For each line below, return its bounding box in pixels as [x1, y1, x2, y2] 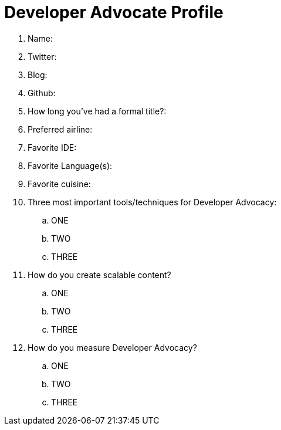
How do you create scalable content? [28, 269, 171, 280]
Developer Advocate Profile [4, 2, 224, 22]
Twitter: [28, 51, 57, 62]
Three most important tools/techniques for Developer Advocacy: [28, 197, 277, 207]
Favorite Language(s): [28, 160, 113, 171]
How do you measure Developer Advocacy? [28, 342, 197, 353]
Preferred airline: [28, 124, 93, 134]
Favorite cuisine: [28, 178, 91, 189]
